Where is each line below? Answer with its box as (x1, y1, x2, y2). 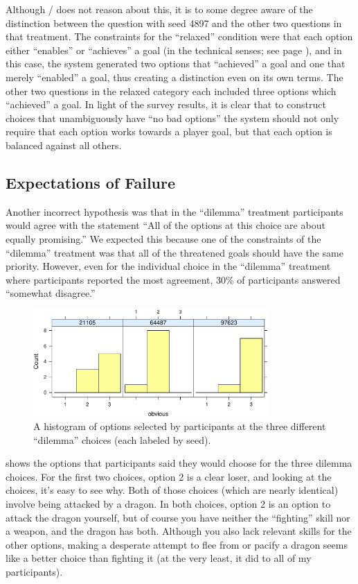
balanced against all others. (6, 137, 122, 152)
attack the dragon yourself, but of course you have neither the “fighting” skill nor (6, 510, 350, 524)
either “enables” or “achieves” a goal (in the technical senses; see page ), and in (6, 42, 342, 57)
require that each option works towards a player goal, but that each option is (6, 124, 332, 139)
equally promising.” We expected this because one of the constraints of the (6, 231, 321, 246)
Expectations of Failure (6, 171, 176, 193)
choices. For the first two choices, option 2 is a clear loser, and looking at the (6, 469, 332, 483)
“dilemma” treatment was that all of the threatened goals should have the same (6, 245, 343, 259)
